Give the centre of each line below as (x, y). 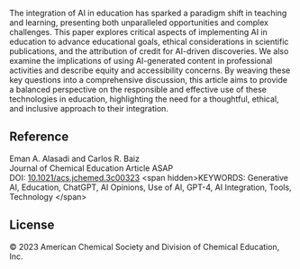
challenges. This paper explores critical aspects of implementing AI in (139, 32)
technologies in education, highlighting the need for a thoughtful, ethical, (144, 99)
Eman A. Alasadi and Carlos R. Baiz (74, 158)
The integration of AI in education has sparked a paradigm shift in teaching (148, 13)
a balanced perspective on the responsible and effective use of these (138, 90)
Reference (39, 137)
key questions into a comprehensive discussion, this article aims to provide (149, 80)
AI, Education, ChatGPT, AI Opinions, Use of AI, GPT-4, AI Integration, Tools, (150, 187)
